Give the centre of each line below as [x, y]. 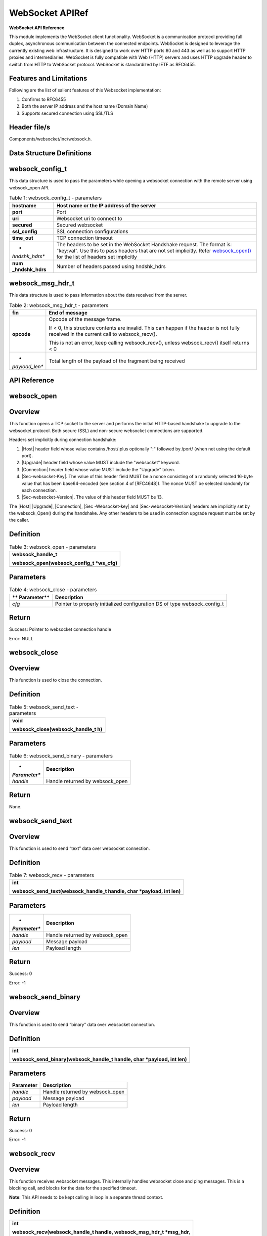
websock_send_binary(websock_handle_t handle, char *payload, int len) [100, 1059]
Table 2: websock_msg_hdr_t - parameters [59, 305]
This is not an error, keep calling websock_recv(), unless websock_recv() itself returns [149, 343]
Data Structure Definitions [50, 153]
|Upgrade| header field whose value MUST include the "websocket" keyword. [101, 463]
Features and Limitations [48, 78]
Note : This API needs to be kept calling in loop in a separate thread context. [86, 1197]
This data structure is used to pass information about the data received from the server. [98, 295]
